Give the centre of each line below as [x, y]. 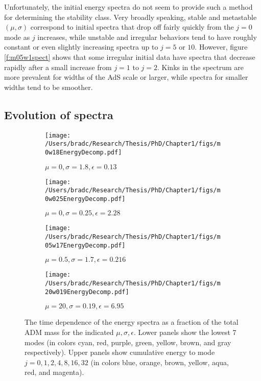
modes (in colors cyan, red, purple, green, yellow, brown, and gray [128, 342]
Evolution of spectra [59, 114]
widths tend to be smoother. [49, 87]
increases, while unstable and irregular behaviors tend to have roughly [147, 37]
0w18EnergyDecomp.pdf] [84, 152]
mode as [17, 37]
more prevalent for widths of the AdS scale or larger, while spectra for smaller [126, 77]
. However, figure [221, 47]
